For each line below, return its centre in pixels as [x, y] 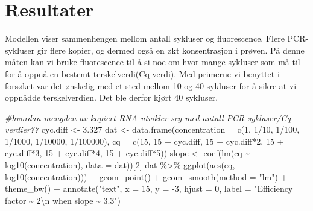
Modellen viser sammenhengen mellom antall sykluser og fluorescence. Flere [145, 38]
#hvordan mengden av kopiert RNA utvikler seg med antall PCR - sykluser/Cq [148, 117]
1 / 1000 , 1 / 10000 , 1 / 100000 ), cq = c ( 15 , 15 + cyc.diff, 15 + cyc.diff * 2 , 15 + [144, 141]
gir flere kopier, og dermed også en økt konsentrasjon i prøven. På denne [171, 50]
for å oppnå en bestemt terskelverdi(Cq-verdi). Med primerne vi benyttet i [142, 73]
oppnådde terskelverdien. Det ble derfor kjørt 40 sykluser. [112, 97]
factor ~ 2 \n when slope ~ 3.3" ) [63, 200]
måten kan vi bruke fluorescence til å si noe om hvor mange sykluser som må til [153, 62]
